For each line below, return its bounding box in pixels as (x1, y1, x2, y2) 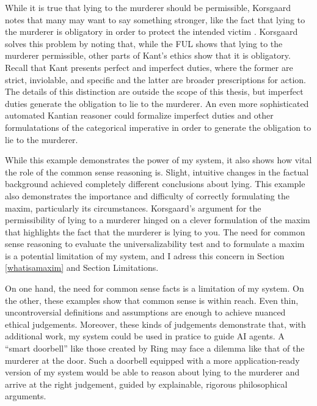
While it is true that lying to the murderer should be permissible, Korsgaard (5, 1, 291, 13)
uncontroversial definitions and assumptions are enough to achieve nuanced (5, 306, 286, 319)
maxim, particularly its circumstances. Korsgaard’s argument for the (5, 201, 261, 214)
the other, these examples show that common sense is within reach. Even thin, (5, 293, 299, 306)
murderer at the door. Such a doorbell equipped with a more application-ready (5, 353, 300, 366)
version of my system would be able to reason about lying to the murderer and (5, 366, 300, 378)
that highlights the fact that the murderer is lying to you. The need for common (5, 225, 305, 238)
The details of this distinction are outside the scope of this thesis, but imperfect (5, 85, 304, 98)
